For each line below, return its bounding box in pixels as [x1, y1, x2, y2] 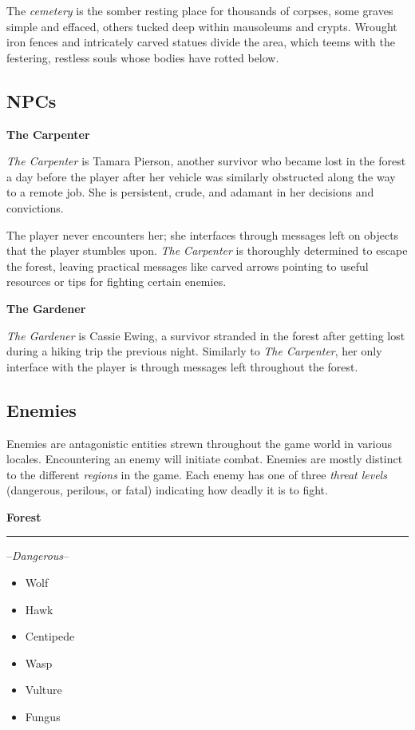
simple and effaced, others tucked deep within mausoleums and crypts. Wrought [6, 18, 397, 34]
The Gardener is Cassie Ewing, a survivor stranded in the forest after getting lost [6, 327, 405, 343]
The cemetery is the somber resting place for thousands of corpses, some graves [6, 2, 393, 18]
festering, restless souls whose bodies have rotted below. [6, 49, 279, 65]
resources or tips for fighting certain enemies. [6, 273, 227, 290]
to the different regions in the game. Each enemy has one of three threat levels [6, 466, 387, 482]
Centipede [25, 628, 75, 645]
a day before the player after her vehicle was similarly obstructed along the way [6, 168, 396, 184]
